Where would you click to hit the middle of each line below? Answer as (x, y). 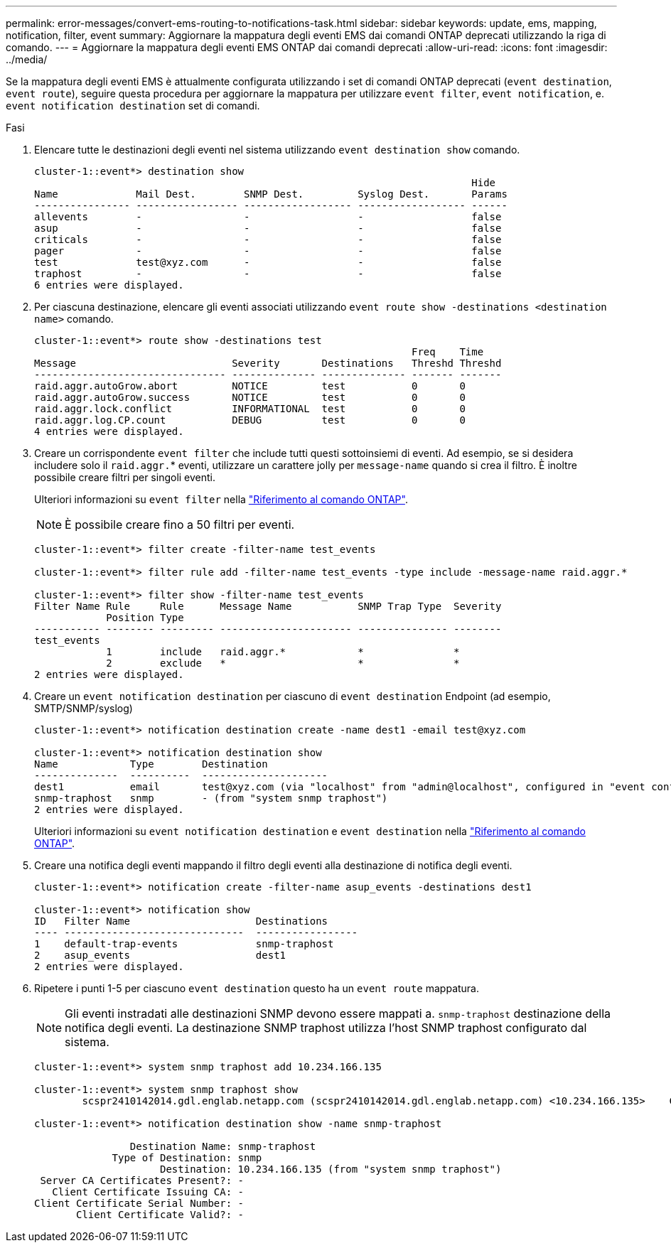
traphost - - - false (268, 274)
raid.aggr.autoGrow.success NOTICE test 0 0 (250, 397)
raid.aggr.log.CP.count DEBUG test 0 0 (250, 420)
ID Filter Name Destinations (181, 921)
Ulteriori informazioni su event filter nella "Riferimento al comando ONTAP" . (221, 499)
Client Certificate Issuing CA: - (148, 1192)
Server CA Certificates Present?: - (142, 1180)
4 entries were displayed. (109, 431)
